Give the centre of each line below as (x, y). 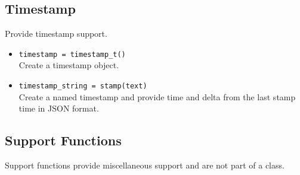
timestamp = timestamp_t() (72, 54)
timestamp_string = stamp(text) (83, 86)
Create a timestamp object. (69, 65)
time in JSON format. (59, 108)
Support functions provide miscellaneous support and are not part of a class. (145, 165)
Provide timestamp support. (56, 34)
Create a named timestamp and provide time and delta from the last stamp (157, 96)
